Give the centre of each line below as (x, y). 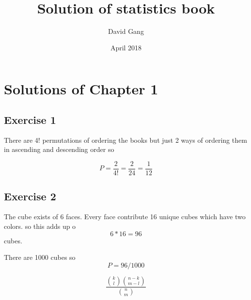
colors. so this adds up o (40, 226)
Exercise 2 (30, 196)
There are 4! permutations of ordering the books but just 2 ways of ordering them (125, 140)
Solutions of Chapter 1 (81, 89)
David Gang (126, 31)
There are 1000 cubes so (40, 257)
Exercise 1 (30, 119)
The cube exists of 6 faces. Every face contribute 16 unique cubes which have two (125, 217)
